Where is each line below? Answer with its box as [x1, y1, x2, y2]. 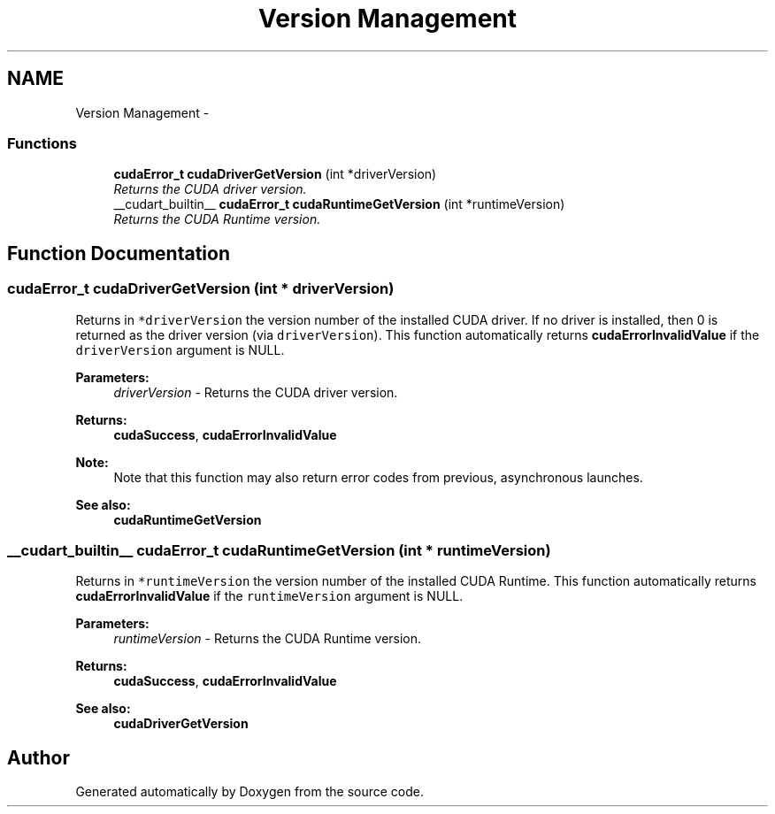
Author [7, 746, 70, 769]
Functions [7, 134, 77, 152]
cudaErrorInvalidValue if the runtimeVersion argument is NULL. [75, 588, 464, 604]
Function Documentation [7, 242, 230, 265]
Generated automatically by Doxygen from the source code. [75, 784, 425, 800]
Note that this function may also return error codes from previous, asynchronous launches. [113, 469, 643, 485]
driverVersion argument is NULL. [75, 342, 285, 357]
